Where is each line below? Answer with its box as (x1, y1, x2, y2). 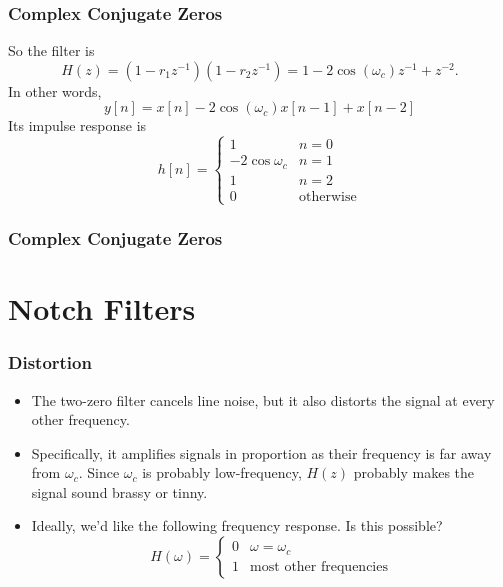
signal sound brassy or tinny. (31, 481, 208, 502)
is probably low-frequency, (142, 462, 302, 483)
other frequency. (31, 409, 130, 430)
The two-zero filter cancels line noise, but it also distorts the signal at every (31, 389, 495, 410)
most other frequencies (250, 559, 388, 574)
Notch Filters (8, 288, 196, 329)
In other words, (8, 80, 102, 101)
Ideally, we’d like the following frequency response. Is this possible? (31, 515, 443, 536)
